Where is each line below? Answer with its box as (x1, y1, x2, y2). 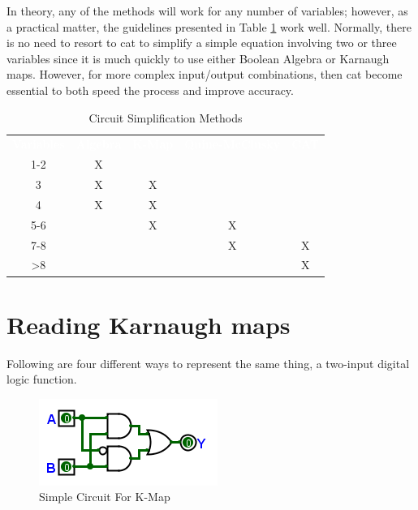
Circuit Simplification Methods (88, 109, 243, 126)
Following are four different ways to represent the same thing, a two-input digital (6, 354, 410, 371)
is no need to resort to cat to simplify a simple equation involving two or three (6, 34, 397, 51)
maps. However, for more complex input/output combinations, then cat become (6, 66, 403, 83)
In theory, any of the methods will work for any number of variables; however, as (6, 2, 408, 19)
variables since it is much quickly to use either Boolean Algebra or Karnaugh (6, 49, 390, 66)
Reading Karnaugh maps (6, 307, 291, 341)
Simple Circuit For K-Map (39, 488, 170, 505)
